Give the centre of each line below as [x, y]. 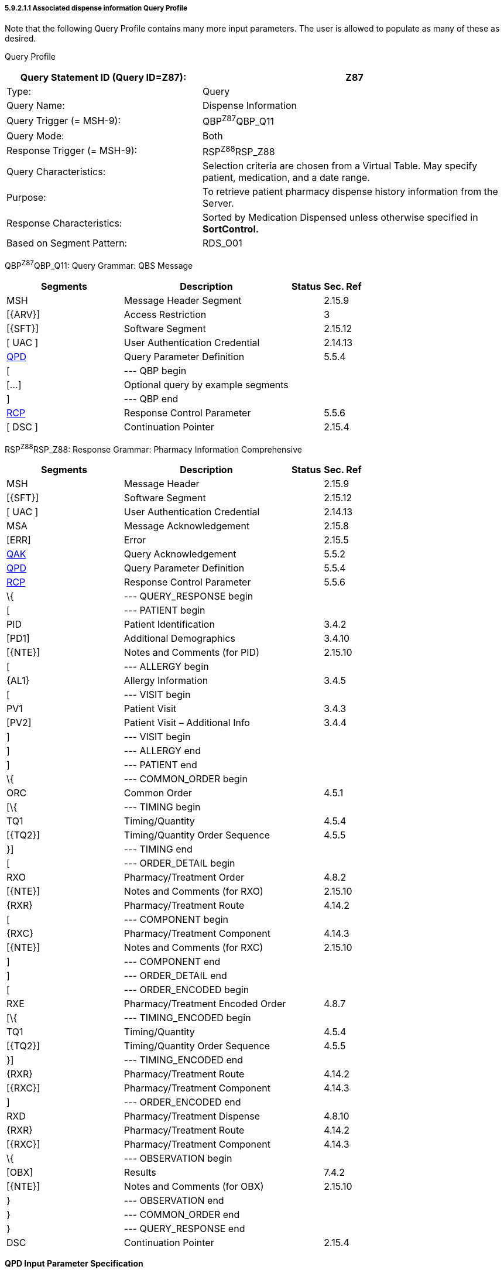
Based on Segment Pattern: [67, 243]
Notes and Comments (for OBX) [194, 1187]
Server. [218, 203]
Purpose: [26, 198]
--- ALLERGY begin [166, 667]
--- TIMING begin [162, 807]
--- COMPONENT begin [176, 920]
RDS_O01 [222, 243]
